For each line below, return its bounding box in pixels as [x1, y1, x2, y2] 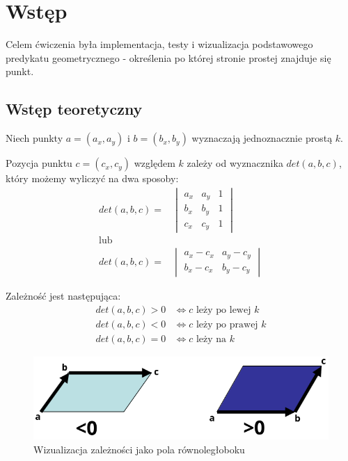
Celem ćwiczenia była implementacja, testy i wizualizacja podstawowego [6, 37, 313, 51]
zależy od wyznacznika [187, 156, 283, 170]
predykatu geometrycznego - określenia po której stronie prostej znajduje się [6, 50, 331, 65]
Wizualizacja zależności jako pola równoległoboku [33, 442, 245, 456]
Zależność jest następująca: [6, 289, 121, 303]
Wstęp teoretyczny [6, 98, 143, 120]
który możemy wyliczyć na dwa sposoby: [6, 171, 179, 186]
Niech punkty [6, 131, 63, 145]
